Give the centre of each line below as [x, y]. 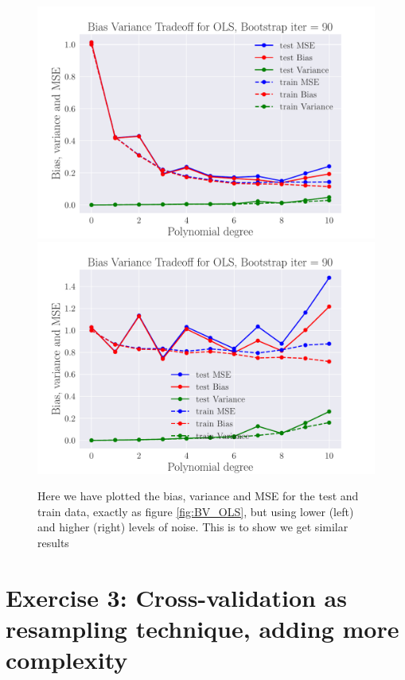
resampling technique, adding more [202, 628]
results [53, 542]
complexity [67, 660]
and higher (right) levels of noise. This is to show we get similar [193, 527]
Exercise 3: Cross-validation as [176, 597]
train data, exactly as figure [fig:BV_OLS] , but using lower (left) [196, 511]
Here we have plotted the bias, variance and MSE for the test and [198, 496]
